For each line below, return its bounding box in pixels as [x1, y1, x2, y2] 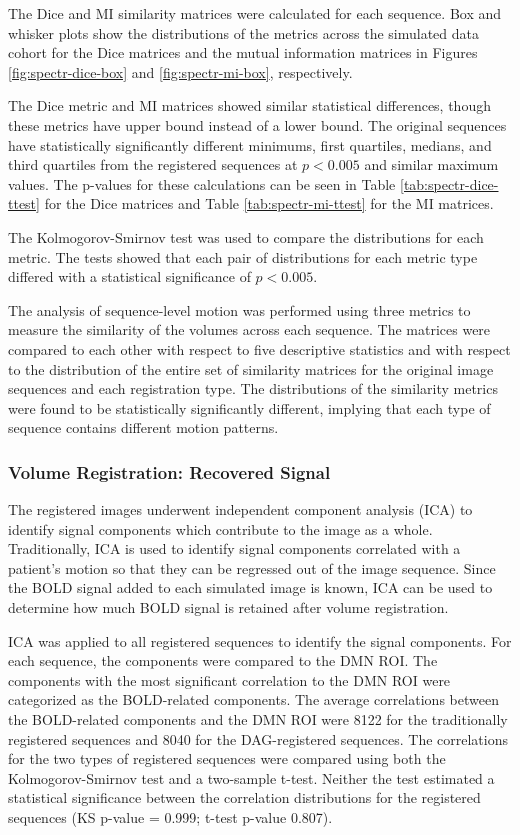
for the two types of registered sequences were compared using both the [8, 748, 446, 769]
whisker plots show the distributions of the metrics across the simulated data [8, 22, 479, 43]
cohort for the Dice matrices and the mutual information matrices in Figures [8, 42, 478, 63]
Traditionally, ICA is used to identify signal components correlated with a [8, 538, 461, 559]
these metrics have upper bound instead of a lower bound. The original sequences [8, 114, 507, 135]
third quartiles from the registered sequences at [8, 154, 298, 175]
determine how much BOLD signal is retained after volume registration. [8, 597, 449, 618]
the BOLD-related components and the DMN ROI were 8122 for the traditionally [8, 709, 508, 730]
